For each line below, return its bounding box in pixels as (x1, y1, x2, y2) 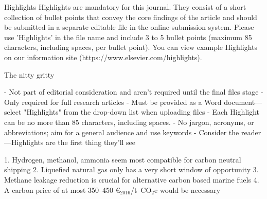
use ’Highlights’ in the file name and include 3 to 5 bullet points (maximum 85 (4, 31, 252, 42)
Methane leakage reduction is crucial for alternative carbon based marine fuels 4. (4, 174, 259, 185)
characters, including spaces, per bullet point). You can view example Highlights (4, 42, 257, 52)
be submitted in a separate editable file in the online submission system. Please (4, 22, 254, 32)
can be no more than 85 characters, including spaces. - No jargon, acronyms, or (4, 116, 254, 127)
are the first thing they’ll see (45, 137, 136, 148)
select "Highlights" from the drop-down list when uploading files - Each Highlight (4, 106, 260, 117)
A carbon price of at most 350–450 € (4, 184, 120, 195)
